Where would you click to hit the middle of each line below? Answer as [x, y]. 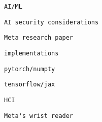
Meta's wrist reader [39, 116]
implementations [31, 53]
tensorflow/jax [30, 85]
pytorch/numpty [30, 69]
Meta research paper [39, 38]
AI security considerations [52, 22]
